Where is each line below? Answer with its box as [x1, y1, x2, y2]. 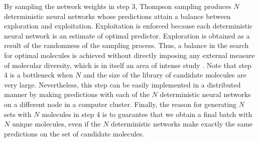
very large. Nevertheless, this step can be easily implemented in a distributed [4, 79, 241, 89]
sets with [4, 108, 32, 119]
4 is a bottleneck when [4, 69, 73, 80]
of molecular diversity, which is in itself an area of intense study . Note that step [4, 59, 251, 70]
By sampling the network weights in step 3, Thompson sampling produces [4, 1, 231, 11]
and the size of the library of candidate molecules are [83, 69, 246, 80]
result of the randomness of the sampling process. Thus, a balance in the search [4, 40, 249, 50]
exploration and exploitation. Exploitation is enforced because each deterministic [4, 20, 253, 31]
